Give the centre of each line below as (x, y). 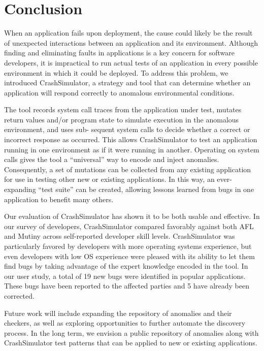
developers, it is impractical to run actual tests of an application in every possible (131, 62)
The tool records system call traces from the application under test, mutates (123, 109)
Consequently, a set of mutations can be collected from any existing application (128, 169)
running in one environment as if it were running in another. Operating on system (132, 149)
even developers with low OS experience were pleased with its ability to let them (129, 256)
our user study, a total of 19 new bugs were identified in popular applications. (125, 276)
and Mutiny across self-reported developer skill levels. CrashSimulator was (120, 236)
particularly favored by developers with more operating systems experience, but (128, 246)
